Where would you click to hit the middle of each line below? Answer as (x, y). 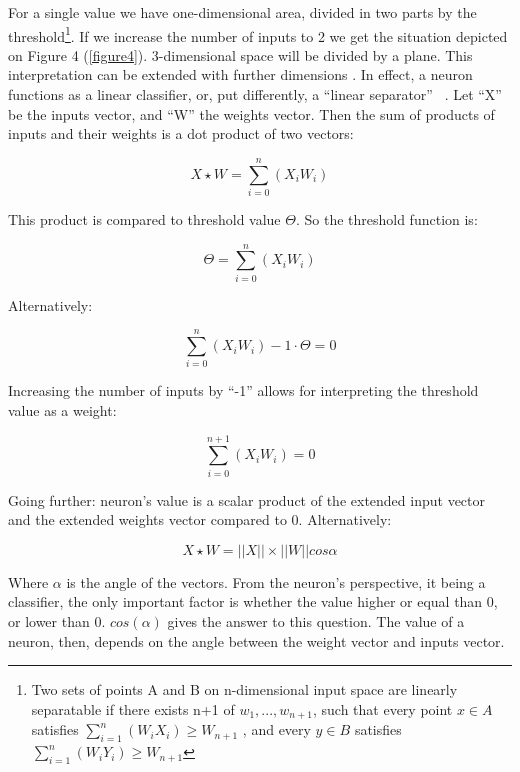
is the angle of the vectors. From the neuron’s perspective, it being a (276, 581)
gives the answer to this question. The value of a (316, 621)
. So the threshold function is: (386, 218)
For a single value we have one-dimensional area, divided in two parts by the (242, 12)
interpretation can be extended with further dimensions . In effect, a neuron (240, 74)
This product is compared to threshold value (144, 218)
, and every (276, 729)
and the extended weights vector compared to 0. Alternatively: (200, 519)
